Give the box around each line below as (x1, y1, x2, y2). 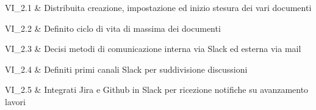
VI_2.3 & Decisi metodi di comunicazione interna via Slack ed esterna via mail (5, 42, 301, 55)
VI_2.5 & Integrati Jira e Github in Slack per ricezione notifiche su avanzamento (5, 83, 309, 96)
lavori (5, 95, 26, 108)
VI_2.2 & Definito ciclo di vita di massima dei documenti (5, 21, 221, 34)
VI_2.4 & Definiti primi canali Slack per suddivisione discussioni (5, 62, 248, 75)
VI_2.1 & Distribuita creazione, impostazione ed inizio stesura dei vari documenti (5, 1, 312, 13)
